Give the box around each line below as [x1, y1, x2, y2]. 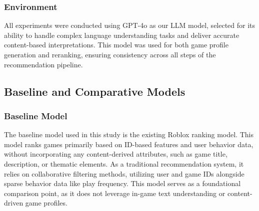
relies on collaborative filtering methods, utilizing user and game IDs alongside [4, 168, 244, 179]
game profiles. [25, 198, 67, 208]
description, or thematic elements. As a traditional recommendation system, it [4, 158, 244, 169]
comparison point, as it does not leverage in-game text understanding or [4, 188, 225, 198]
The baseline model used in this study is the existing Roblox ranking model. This [4, 129, 253, 140]
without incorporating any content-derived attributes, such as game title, [4, 149, 227, 159]
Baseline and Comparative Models [4, 83, 185, 99]
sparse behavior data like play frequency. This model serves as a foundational [4, 178, 241, 189]
